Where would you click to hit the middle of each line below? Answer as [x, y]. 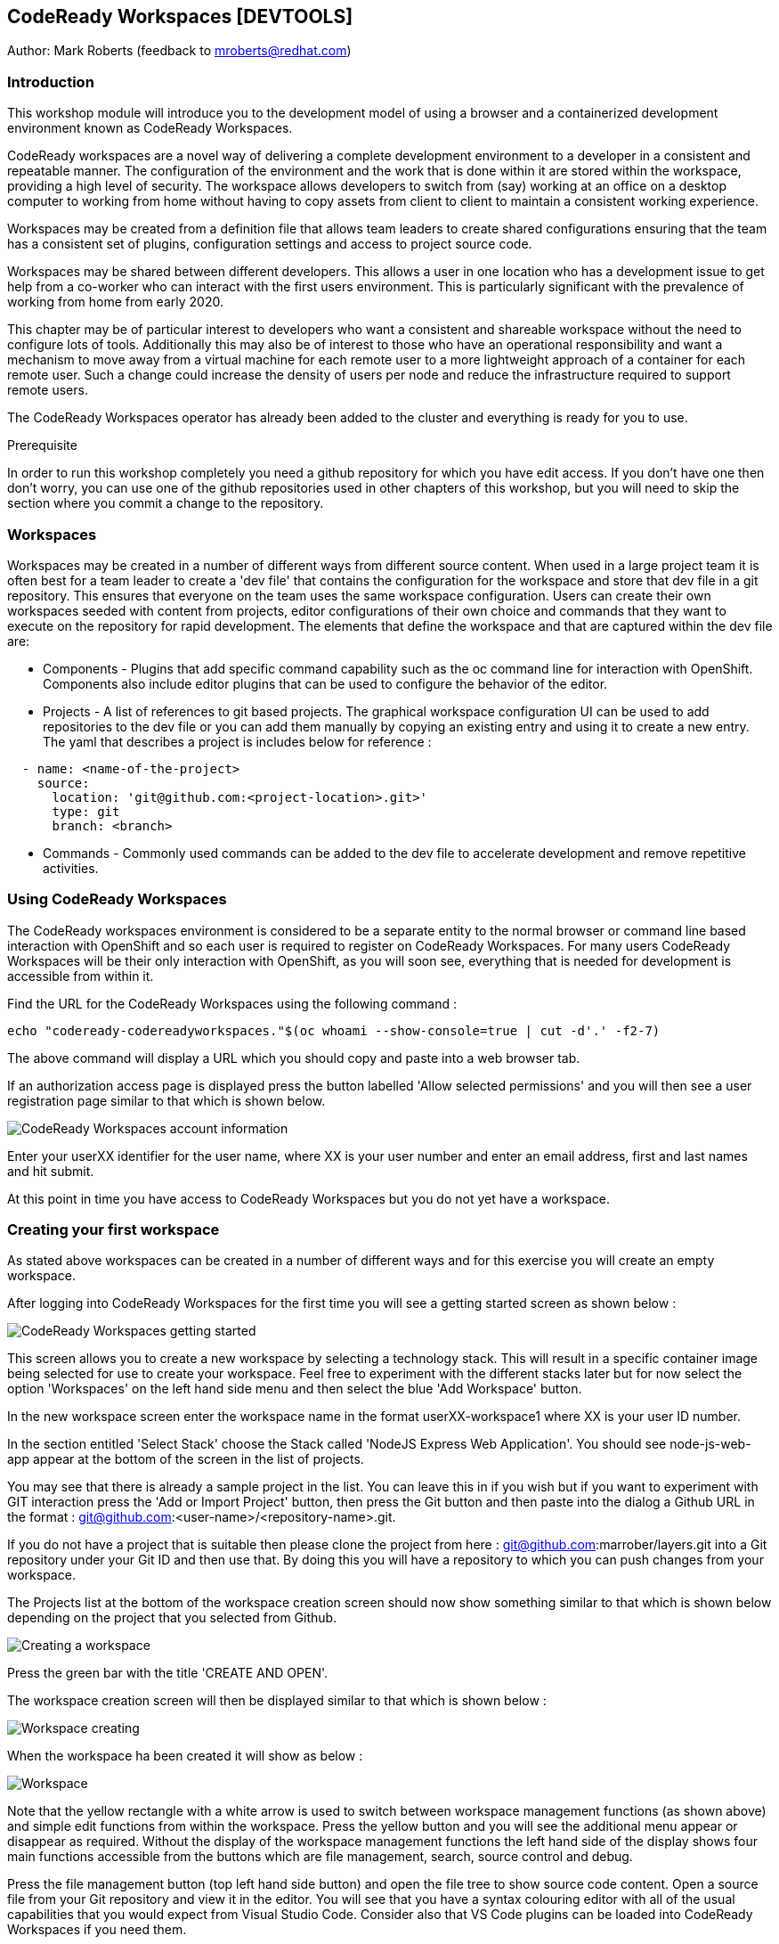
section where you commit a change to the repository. [166, 503]
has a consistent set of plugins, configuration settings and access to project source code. [270, 244]
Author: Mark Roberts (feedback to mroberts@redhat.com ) [179, 51]
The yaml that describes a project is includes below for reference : [237, 741]
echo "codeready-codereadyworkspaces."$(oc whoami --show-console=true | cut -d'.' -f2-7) [334, 1030]
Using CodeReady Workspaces [117, 899]
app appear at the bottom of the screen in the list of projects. [186, 1459]
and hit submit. [51, 1171]
